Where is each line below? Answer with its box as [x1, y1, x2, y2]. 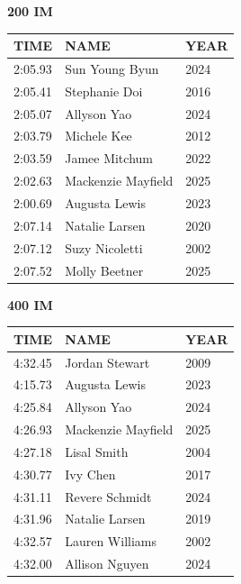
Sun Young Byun [65, 59, 159, 78]
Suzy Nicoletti [65, 238, 143, 257]
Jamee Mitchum [65, 149, 153, 168]
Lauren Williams [65, 532, 157, 551]
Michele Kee [65, 126, 132, 145]
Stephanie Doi [65, 81, 143, 100]
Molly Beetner [65, 260, 144, 279]
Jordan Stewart [65, 352, 150, 371]
